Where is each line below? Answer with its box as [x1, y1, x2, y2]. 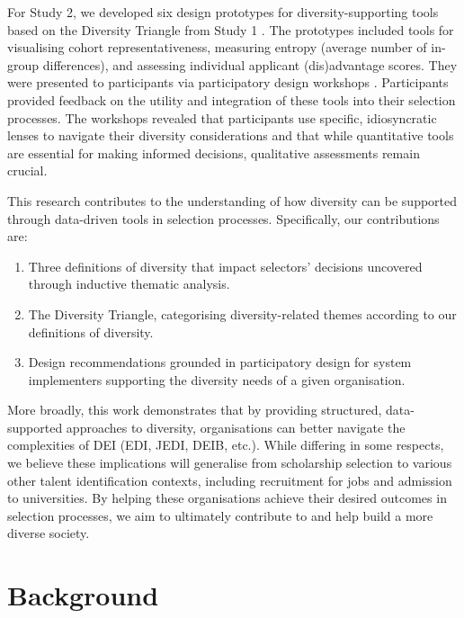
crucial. [7, 161, 48, 180]
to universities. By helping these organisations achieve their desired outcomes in [7, 488, 447, 507]
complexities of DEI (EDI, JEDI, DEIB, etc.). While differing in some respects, [7, 435, 444, 454]
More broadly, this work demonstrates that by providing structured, [7, 400, 382, 419]
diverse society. [7, 524, 90, 542]
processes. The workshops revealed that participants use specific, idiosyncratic [7, 108, 437, 127]
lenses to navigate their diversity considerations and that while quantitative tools [7, 126, 454, 145]
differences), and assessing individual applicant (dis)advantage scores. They [42, 55, 458, 74]
